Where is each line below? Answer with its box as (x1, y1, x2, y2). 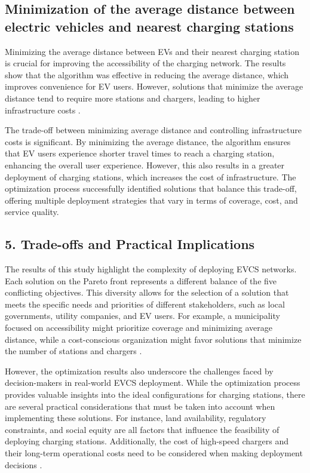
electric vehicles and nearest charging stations (5, 17, 294, 35)
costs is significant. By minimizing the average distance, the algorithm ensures (5, 135, 291, 148)
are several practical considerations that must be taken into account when (5, 400, 275, 412)
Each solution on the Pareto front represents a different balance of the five (5, 274, 277, 287)
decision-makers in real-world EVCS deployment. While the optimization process (5, 376, 300, 389)
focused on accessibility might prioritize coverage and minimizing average (5, 321, 272, 334)
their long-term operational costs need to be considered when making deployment (5, 447, 303, 459)
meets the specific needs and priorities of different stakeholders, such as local (5, 297, 285, 310)
